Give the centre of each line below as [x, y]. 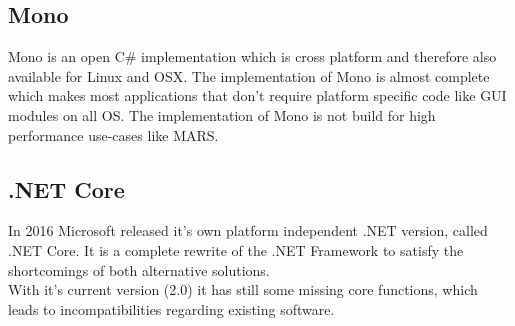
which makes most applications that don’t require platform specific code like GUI [257, 95]
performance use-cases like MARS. [113, 134]
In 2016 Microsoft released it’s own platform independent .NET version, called [248, 230]
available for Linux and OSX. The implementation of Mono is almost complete [249, 75]
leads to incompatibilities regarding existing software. [171, 308]
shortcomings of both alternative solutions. [139, 269]
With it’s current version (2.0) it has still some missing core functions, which [243, 289]
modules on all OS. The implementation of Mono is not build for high [222, 114]
